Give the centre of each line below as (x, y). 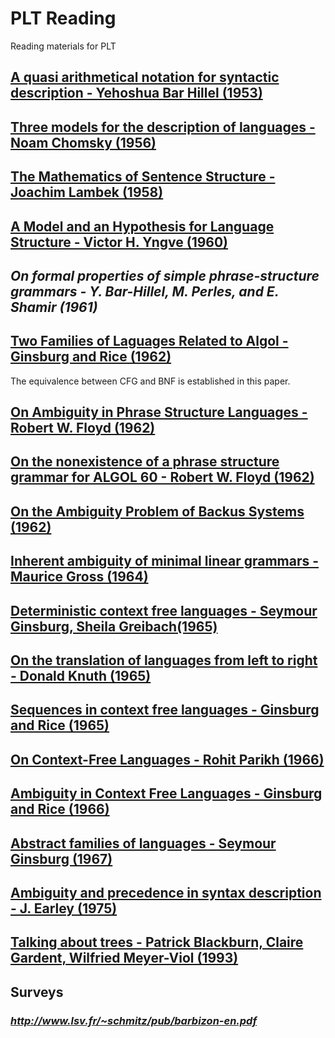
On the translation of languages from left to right (164, 660)
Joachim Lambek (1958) (87, 192)
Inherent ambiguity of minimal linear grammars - (165, 561)
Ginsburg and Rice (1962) (91, 357)
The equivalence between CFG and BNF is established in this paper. (150, 381)
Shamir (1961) (54, 307)
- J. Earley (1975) (64, 908)
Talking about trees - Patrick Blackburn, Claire (157, 942)
